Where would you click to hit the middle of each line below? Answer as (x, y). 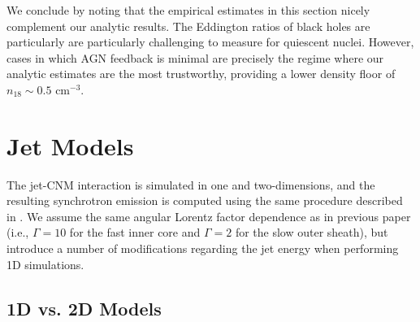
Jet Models (70, 145)
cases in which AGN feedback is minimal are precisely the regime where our (195, 57)
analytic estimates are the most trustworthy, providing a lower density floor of (201, 74)
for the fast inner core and (135, 232)
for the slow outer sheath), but (312, 232)
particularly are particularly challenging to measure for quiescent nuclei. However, (210, 42)
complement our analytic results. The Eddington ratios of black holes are (188, 26)
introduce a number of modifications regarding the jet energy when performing (203, 248)
